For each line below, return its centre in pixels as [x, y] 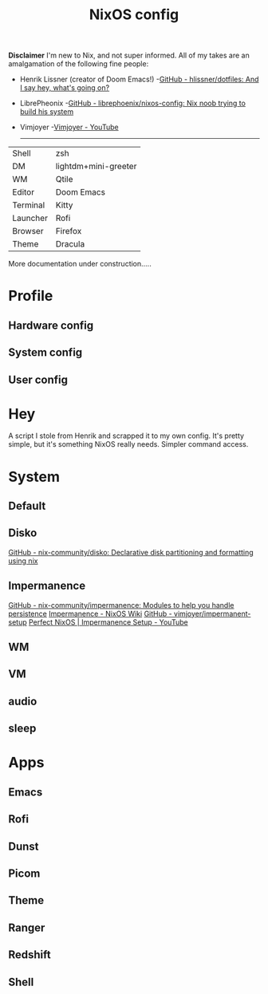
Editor [23, 192]
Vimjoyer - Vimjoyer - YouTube [69, 127]
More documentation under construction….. [80, 264]
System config [45, 353]
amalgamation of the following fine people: [79, 64]
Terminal [29, 205]
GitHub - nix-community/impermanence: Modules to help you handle [121, 605]
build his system [47, 112]
